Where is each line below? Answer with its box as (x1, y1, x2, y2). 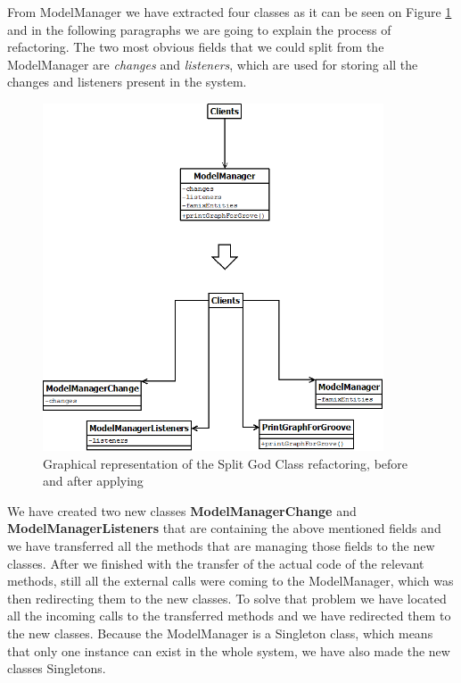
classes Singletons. (7, 659, 106, 678)
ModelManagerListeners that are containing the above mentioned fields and (7, 519, 441, 537)
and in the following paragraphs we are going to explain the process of (7, 20, 391, 38)
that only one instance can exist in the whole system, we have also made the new (7, 641, 450, 660)
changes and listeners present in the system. (7, 72, 247, 91)
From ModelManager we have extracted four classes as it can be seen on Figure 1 (7, 3, 452, 21)
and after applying (43, 471, 144, 490)
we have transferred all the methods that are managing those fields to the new (7, 537, 435, 555)
